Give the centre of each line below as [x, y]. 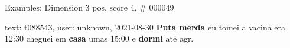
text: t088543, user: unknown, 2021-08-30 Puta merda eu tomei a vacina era [145, 27]
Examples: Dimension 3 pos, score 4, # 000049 [89, 7]
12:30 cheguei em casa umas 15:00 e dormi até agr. [99, 38]
